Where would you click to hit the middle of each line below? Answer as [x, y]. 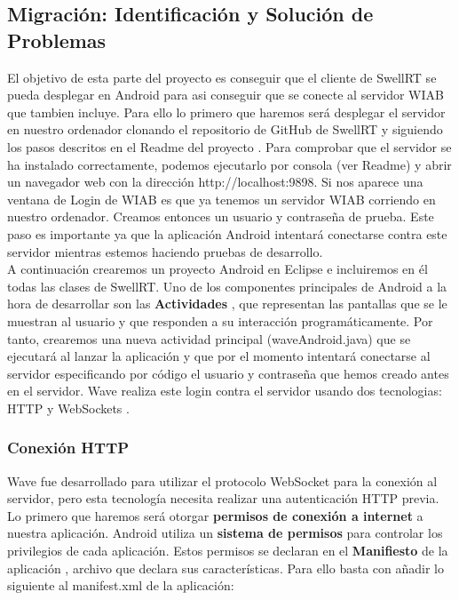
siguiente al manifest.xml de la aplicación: [121, 585]
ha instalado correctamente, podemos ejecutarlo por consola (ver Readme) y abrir [229, 164]
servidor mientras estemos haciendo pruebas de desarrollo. [165, 251]
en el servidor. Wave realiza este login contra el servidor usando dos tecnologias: [225, 391]
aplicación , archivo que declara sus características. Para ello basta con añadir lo [226, 568]
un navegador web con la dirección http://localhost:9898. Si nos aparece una [215, 182]
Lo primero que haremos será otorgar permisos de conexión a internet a [215, 515]
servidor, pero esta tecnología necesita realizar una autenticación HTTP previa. [223, 498]
